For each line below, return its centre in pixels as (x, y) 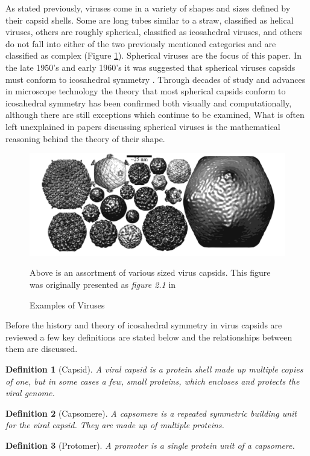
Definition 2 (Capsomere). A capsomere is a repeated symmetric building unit (151, 413)
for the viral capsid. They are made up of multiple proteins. (115, 425)
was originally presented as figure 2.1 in (103, 285)
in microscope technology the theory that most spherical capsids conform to (146, 91)
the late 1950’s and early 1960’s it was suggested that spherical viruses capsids (150, 67)
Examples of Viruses (67, 305)
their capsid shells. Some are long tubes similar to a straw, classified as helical (150, 20)
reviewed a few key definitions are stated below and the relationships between (149, 337)
